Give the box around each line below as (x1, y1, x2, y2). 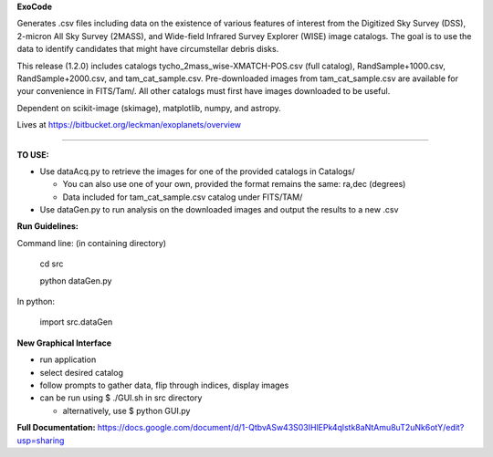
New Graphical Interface (16, 338, 112, 348)
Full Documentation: (16, 422, 96, 433)
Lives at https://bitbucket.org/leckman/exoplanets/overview (16, 119, 242, 130)
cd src (39, 258, 64, 269)
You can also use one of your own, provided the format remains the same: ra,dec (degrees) (62, 179, 406, 190)
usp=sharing (16, 434, 65, 446)
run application (39, 354, 97, 365)
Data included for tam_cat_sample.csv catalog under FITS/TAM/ (62, 192, 303, 203)
